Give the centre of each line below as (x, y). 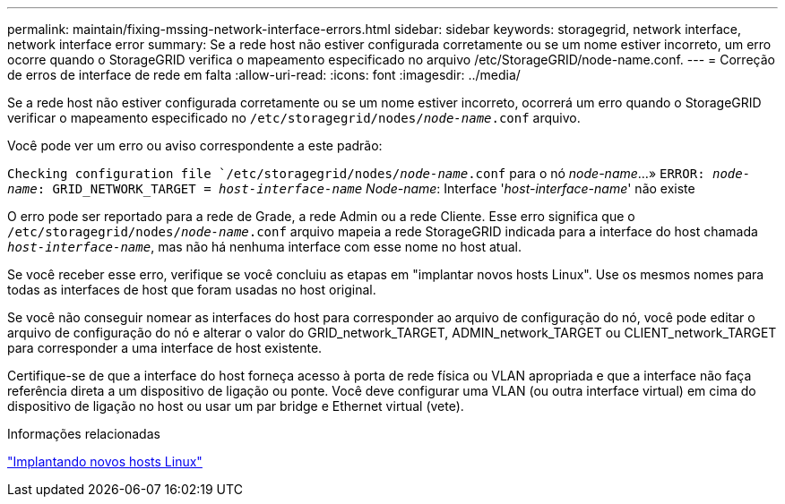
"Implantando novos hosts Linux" (105, 461)
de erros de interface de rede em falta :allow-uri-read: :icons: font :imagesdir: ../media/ (264, 75)
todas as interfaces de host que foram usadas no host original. (192, 290)
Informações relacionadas (84, 434)
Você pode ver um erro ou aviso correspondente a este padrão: (195, 145)
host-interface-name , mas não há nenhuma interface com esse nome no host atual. (264, 247)
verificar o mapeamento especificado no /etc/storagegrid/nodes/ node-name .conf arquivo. (294, 118)
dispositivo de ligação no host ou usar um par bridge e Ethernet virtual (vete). (236, 406)
